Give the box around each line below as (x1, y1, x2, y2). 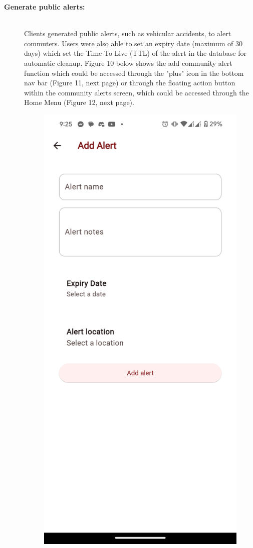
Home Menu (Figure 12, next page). (24, 97, 134, 107)
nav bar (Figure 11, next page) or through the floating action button (24, 77, 235, 88)
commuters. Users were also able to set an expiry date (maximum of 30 (24, 38, 243, 48)
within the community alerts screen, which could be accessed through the (24, 87, 249, 97)
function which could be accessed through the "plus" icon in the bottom (24, 67, 244, 78)
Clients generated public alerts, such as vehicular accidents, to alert (24, 28, 231, 39)
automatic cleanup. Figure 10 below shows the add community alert (24, 57, 232, 68)
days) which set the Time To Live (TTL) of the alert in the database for (24, 48, 246, 58)
